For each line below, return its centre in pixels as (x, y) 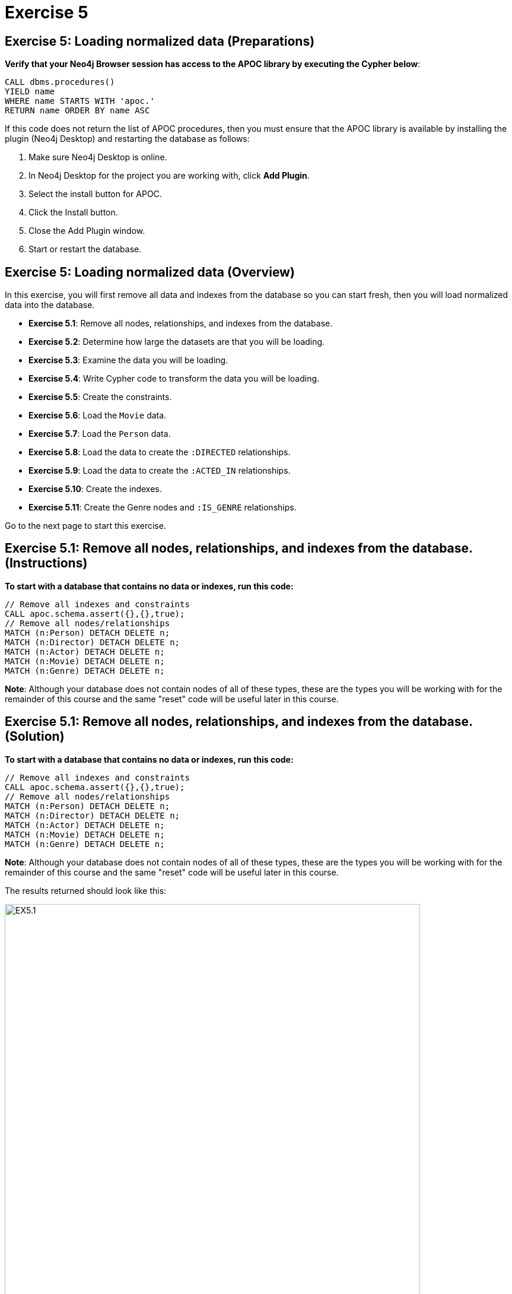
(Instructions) (46, 563)
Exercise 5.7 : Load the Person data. (100, 434)
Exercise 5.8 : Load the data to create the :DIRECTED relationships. (160, 452)
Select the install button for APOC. (95, 194)
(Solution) (35, 737)
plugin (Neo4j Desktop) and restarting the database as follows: (127, 139)
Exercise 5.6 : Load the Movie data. (98, 416)
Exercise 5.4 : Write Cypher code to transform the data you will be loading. (174, 379)
